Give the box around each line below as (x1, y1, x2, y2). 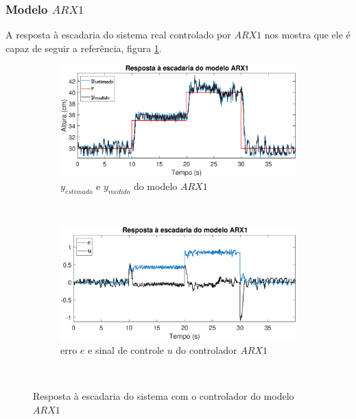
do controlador (176, 342, 237, 357)
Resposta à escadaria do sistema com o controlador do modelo (33, 389, 294, 403)
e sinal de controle (88, 342, 164, 357)
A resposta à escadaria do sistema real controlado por (5, 27, 231, 42)
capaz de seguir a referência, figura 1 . (5, 40, 162, 55)
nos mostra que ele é (264, 27, 351, 42)
